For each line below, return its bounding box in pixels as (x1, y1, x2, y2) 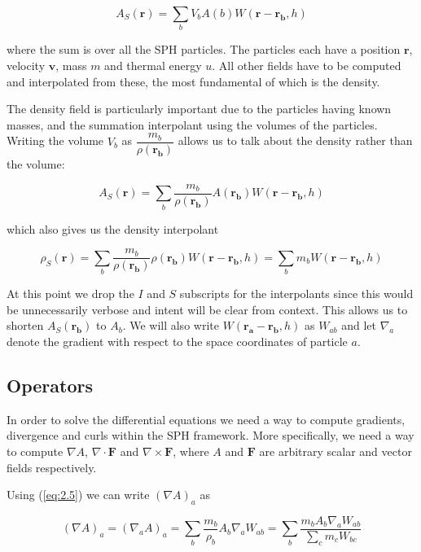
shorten (7, 317, 44, 334)
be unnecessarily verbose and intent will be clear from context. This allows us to (7, 300, 408, 318)
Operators (7, 372, 93, 397)
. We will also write (122, 317, 219, 334)
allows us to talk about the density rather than (178, 132, 413, 149)
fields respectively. (7, 458, 97, 475)
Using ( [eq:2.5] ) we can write (7, 486, 150, 503)
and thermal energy (104, 56, 202, 73)
